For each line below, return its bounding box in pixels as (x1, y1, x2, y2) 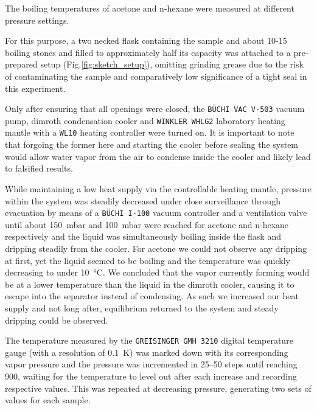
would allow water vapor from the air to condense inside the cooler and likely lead (5, 150, 311, 162)
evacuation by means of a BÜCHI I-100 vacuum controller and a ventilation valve (5, 206, 307, 219)
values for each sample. (5, 394, 91, 406)
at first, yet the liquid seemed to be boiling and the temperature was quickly (5, 254, 290, 266)
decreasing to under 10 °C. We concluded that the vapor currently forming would (5, 266, 310, 279)
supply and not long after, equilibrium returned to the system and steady (5, 301, 279, 314)
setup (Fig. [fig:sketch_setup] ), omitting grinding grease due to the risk (40, 58, 304, 71)
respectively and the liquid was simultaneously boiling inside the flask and (5, 230, 281, 243)
